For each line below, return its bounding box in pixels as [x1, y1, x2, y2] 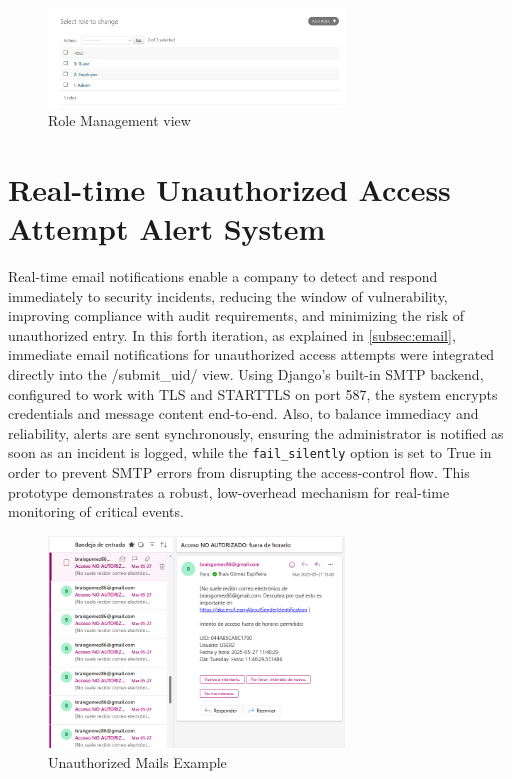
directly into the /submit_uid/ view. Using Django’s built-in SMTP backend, [8, 364, 484, 384]
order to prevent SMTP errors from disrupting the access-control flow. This [8, 462, 470, 483]
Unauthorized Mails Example [48, 751, 227, 772]
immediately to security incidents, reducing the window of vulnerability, [8, 285, 448, 306]
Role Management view [48, 110, 191, 131]
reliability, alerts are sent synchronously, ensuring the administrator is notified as [8, 422, 504, 443]
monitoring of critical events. [8, 501, 184, 522]
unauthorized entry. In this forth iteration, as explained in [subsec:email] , [8, 324, 456, 345]
